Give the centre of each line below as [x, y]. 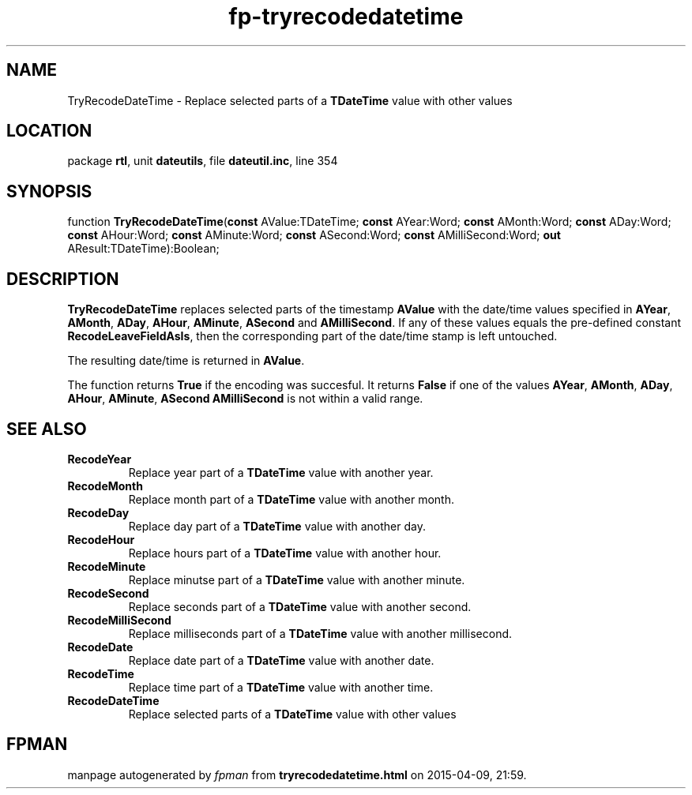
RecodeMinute [107, 566]
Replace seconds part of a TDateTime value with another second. [300, 606]
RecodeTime [101, 673]
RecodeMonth [105, 486]
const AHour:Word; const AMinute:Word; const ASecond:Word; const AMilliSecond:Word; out [314, 235]
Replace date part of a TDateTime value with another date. [281, 660]
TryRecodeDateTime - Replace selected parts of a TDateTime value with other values [290, 100]
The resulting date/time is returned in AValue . [186, 361]
